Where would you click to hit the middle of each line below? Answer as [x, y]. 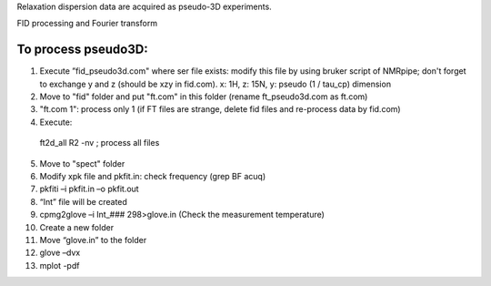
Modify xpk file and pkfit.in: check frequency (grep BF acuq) [153, 177]
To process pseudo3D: [83, 50]
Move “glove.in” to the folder [93, 240]
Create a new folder [76, 227]
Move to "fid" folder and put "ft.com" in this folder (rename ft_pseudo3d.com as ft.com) [204, 97]
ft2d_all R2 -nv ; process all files [100, 143]
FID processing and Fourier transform [87, 24]
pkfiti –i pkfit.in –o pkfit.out [90, 189]
